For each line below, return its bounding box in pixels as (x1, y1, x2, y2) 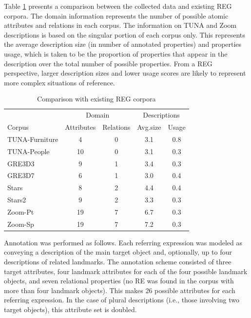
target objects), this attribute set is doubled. (4, 304, 137, 315)
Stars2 (7, 195, 26, 205)
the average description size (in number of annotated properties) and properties (4, 39, 242, 49)
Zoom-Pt (7, 206, 34, 217)
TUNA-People (7, 146, 50, 156)
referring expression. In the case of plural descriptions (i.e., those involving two (4, 295, 239, 305)
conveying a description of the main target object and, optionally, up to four (4, 247, 232, 257)
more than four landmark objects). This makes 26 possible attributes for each (4, 285, 235, 295)
